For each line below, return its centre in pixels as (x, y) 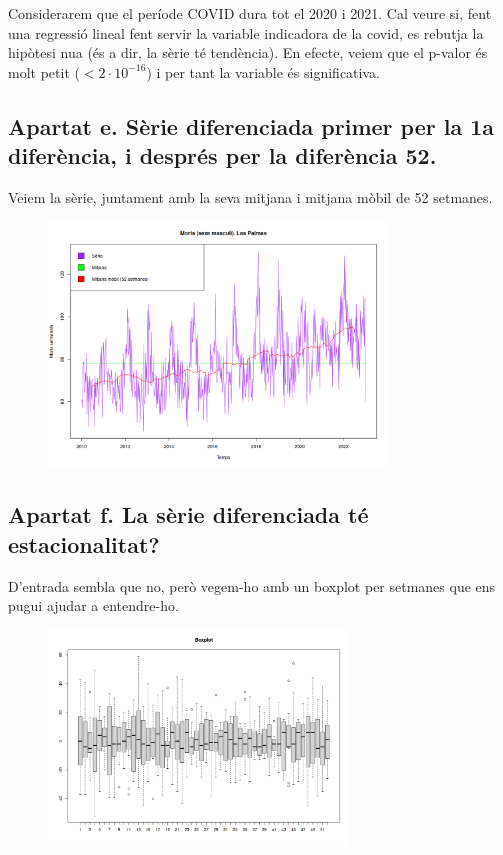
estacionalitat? (84, 543)
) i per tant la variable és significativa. (263, 71)
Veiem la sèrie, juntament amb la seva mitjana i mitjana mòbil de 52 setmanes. (250, 196)
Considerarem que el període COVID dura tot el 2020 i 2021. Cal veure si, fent (250, 13)
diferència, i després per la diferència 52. (222, 155)
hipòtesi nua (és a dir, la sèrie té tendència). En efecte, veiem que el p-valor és (248, 52)
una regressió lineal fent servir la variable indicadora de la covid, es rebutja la (246, 32)
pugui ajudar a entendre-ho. (93, 605)
